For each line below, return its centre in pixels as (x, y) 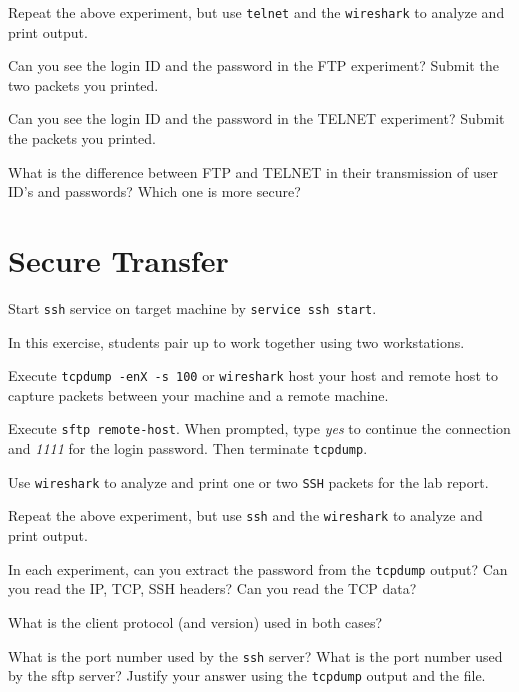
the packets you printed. (82, 138)
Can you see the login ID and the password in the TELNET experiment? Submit (256, 118)
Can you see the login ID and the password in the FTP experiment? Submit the (253, 65)
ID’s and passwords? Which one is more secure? (154, 191)
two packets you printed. (83, 84)
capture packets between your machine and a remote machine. (198, 394)
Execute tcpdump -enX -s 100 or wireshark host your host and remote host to (253, 375)
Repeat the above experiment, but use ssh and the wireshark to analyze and (245, 515)
